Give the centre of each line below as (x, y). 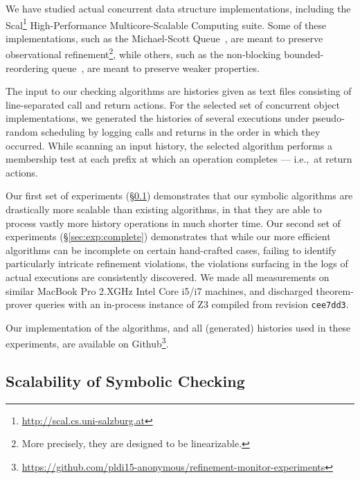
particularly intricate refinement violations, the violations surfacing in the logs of (177, 263)
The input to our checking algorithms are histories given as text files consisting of (179, 91)
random (22, 132)
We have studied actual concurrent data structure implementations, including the (178, 8)
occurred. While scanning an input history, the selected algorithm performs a (169, 145)
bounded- (304, 54)
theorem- (335, 290)
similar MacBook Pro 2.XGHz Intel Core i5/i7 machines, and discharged (159, 290)
